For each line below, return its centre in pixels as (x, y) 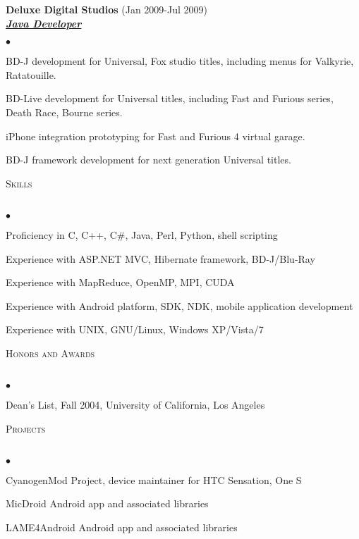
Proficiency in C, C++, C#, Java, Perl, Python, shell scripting (142, 234)
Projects (26, 428)
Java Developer (44, 23)
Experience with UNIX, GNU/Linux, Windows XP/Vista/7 (135, 329)
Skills (19, 183)
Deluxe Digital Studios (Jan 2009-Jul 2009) (107, 9)
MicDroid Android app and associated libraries (107, 503)
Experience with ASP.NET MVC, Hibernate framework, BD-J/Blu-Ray (160, 258)
